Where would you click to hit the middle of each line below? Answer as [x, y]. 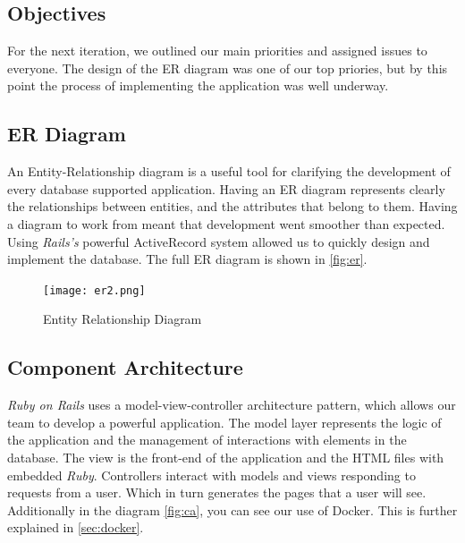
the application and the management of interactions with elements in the [207, 440]
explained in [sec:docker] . [76, 527]
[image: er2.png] [94, 290]
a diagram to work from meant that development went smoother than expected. [226, 223]
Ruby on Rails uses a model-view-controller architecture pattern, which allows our [232, 405]
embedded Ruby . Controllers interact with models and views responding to [211, 475]
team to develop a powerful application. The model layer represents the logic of [224, 422]
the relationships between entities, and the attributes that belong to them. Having [232, 206]
